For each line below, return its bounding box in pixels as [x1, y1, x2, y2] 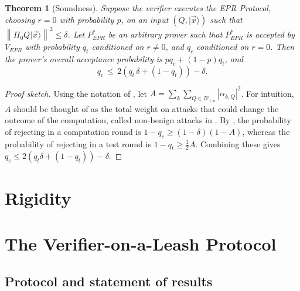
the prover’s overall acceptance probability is [5, 52, 162, 65]
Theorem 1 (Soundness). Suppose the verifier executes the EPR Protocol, [5, 2, 271, 13]
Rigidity [5, 185, 71, 209]
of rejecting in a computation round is [5, 125, 141, 137]
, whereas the [242, 125, 290, 137]
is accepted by [246, 28, 295, 40]
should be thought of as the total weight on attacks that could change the [13, 102, 279, 114]
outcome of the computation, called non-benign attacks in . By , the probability [5, 114, 291, 126]
